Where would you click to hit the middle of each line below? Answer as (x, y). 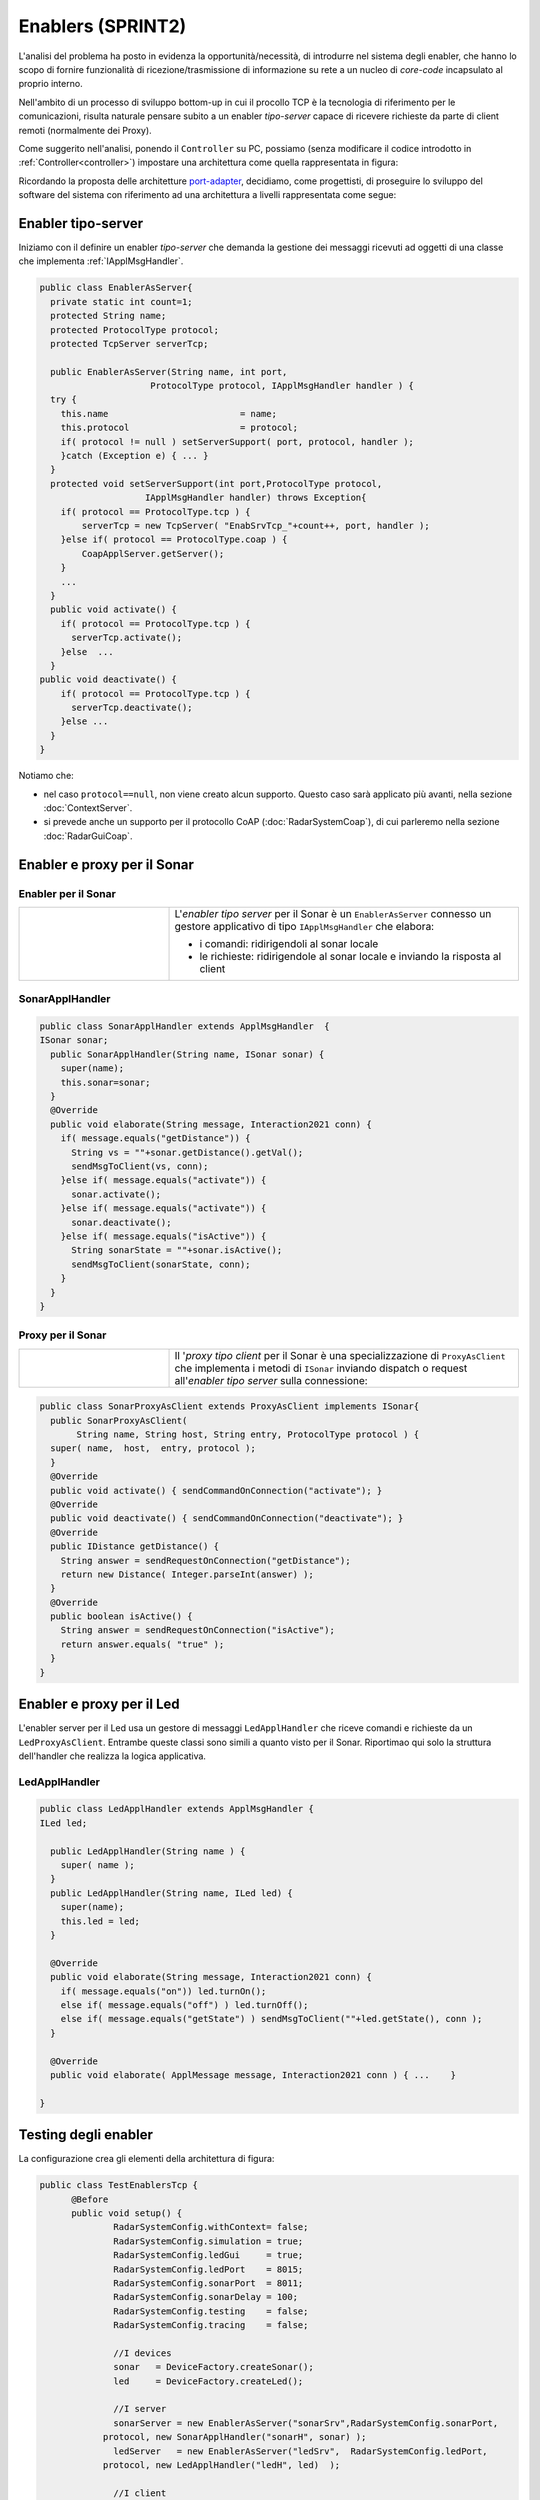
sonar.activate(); (116, 1194)
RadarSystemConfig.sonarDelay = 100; (206, 2297)
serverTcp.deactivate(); (132, 708)
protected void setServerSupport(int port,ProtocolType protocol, (216, 483)
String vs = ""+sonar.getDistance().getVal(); (187, 1152)
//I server (140, 2409)
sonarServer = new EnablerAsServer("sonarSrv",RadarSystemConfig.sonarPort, (306, 2423)
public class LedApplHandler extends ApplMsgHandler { (176, 1809)
